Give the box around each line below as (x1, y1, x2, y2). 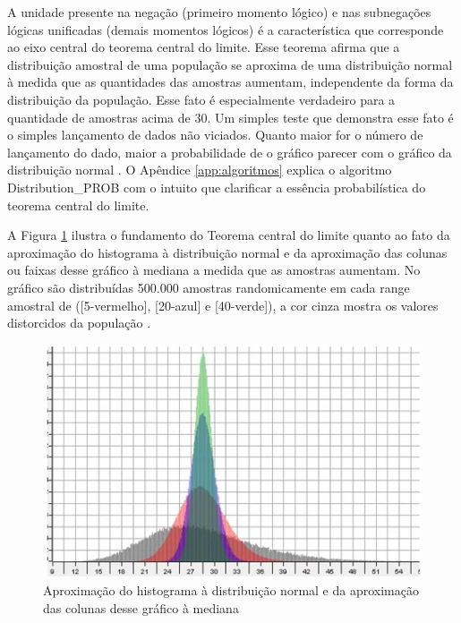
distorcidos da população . (7, 313, 151, 332)
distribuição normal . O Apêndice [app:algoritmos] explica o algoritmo (7, 160, 392, 179)
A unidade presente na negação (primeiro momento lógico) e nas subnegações (7, 3, 431, 21)
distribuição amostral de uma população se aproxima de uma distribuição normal (7, 55, 453, 73)
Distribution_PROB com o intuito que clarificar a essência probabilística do (7, 177, 426, 196)
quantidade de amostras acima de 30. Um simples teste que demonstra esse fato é (7, 107, 454, 126)
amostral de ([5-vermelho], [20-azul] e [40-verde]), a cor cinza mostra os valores (7, 295, 439, 314)
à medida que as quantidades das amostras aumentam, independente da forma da (7, 73, 454, 91)
